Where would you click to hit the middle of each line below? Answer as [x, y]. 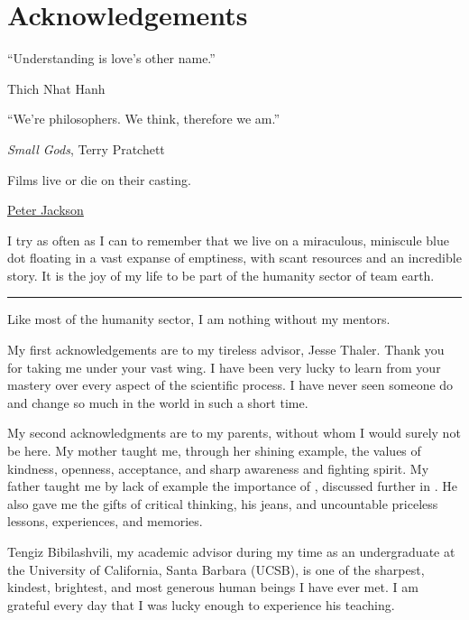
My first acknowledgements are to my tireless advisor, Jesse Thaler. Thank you [226, 350]
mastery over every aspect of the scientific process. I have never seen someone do [230, 385]
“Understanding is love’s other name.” [111, 58]
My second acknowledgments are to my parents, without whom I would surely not [234, 433]
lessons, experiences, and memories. [105, 521]
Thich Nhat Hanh [56, 88]
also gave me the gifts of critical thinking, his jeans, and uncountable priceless [223, 503]
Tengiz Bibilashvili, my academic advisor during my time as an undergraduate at [231, 551]
